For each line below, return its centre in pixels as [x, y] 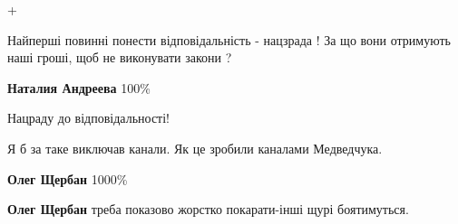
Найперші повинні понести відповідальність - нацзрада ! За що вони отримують [229, 39]
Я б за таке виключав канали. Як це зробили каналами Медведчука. [195, 148]
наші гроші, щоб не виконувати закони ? [120, 57]
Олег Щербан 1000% [68, 178]
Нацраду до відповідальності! [89, 118]
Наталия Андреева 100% [79, 87]
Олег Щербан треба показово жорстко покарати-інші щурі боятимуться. [208, 209]
